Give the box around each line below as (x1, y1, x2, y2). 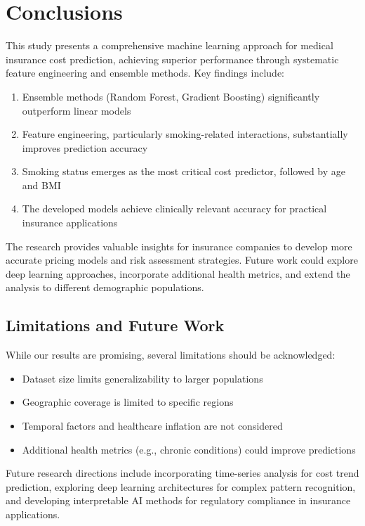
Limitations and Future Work (6, 314, 225, 336)
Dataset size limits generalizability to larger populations (22, 371, 263, 385)
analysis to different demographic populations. (6, 280, 204, 295)
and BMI (22, 177, 61, 192)
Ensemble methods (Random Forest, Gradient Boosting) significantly (22, 89, 320, 103)
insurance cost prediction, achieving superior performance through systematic (6, 51, 339, 66)
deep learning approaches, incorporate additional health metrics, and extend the (6, 266, 350, 281)
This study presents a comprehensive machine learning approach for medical (6, 38, 333, 53)
